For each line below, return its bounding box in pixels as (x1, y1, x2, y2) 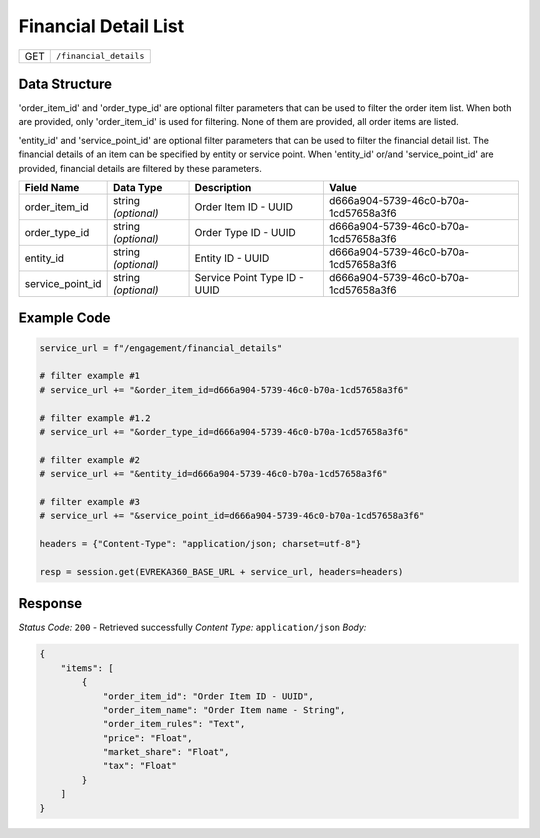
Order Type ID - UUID (194, 226, 297, 240)
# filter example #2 (39, 454, 140, 465)
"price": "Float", (102, 732, 194, 744)
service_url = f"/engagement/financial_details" (39, 342, 283, 354)
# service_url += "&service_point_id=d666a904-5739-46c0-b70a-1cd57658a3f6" (39, 510, 425, 522)
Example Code (18, 310, 111, 327)
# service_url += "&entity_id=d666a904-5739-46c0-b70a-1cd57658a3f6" (39, 468, 388, 480)
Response (18, 595, 83, 612)
